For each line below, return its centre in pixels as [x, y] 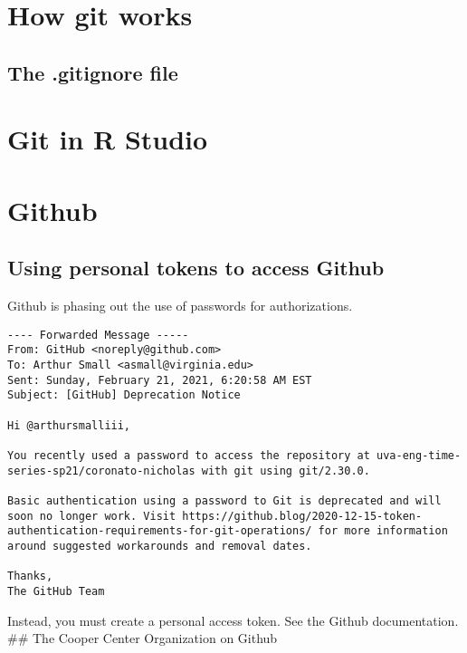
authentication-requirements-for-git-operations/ [160, 531]
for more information [383, 531]
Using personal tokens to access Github [196, 268]
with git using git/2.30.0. [286, 471]
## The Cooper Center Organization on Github [143, 638]
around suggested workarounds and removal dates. [160, 546]
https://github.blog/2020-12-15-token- [302, 516]
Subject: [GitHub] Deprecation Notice [124, 395]
